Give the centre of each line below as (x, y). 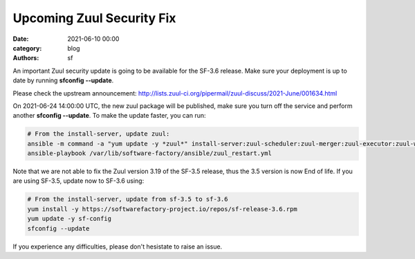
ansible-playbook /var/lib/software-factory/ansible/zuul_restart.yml (150, 153)
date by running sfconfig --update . (63, 80)
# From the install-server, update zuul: (99, 134)
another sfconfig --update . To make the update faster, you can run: (110, 116)
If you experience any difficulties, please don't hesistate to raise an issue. (118, 247)
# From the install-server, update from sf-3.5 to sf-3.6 (128, 199)
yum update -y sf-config (70, 219)
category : (27, 48)
